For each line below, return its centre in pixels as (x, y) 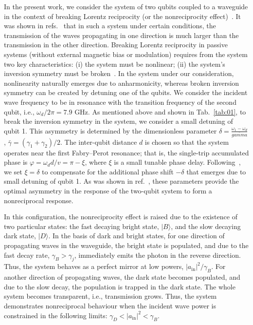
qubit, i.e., (19, 111)
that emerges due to (216, 171)
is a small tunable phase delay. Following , (177, 162)
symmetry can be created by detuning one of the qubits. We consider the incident (126, 92)
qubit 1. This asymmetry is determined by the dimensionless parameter (110, 130)
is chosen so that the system (187, 142)
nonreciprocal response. (39, 200)
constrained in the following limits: (56, 315)
